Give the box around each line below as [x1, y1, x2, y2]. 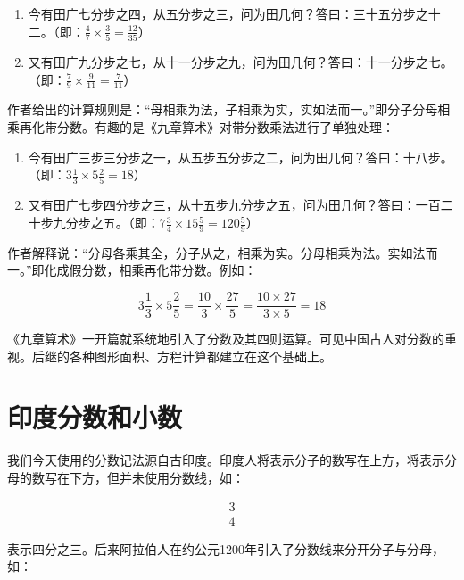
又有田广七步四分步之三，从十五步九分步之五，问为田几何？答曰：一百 [28, 195, 441, 214]
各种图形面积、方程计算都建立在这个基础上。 [69, 346, 332, 365]
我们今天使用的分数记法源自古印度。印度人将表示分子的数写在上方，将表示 [7, 451, 444, 469]
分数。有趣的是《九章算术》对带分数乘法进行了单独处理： [56, 117, 394, 136]
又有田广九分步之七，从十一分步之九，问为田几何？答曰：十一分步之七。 [28, 52, 453, 70]
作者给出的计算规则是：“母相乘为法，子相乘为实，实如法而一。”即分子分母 [7, 100, 438, 119]
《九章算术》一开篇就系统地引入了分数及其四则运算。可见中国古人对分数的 [7, 329, 444, 348]
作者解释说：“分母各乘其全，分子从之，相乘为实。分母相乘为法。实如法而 [7, 243, 438, 261]
